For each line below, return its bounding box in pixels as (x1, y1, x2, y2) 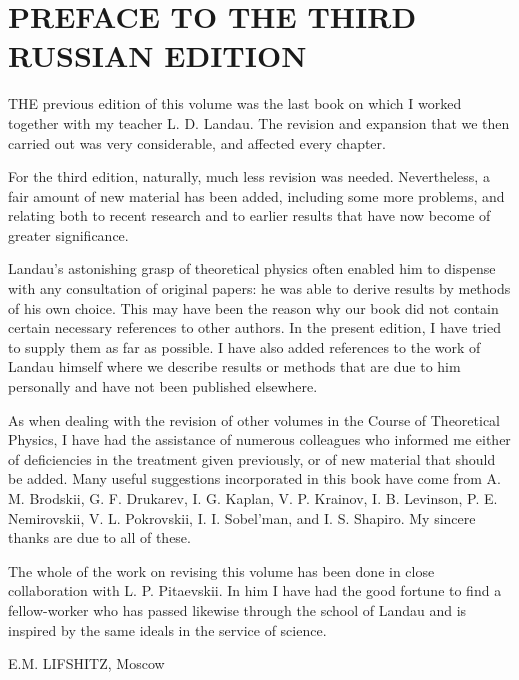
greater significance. (8, 224, 129, 245)
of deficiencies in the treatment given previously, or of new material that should (8, 448, 496, 469)
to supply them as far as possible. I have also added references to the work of (8, 336, 481, 357)
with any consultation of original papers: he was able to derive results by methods (8, 278, 511, 299)
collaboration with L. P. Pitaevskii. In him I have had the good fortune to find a (8, 580, 502, 601)
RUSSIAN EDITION (8, 35, 307, 76)
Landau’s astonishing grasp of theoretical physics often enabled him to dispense (8, 258, 496, 279)
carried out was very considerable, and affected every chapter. (8, 132, 386, 153)
